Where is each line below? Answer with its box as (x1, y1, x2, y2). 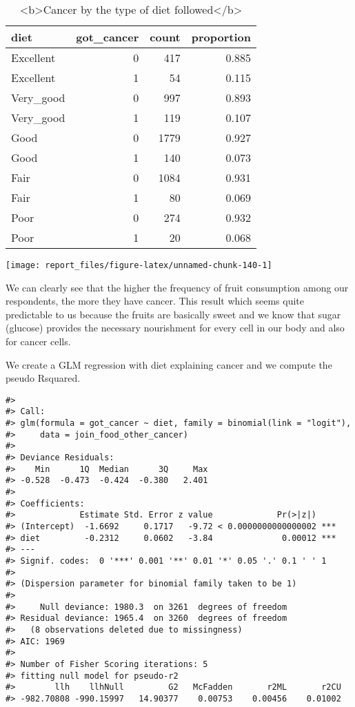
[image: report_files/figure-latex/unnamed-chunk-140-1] (6, 260, 272, 270)
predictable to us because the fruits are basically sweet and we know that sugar (6, 307, 341, 321)
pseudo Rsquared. (6, 371, 81, 385)
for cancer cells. (6, 334, 71, 349)
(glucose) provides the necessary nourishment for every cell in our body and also (6, 320, 345, 335)
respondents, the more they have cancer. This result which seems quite (6, 294, 305, 308)
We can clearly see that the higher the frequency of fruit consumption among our (6, 280, 349, 294)
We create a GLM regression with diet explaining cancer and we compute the (6, 357, 332, 371)
